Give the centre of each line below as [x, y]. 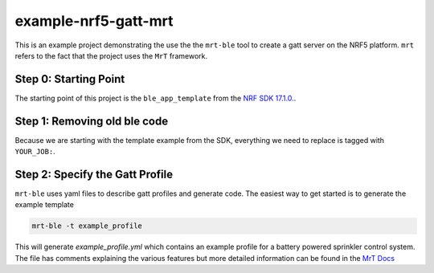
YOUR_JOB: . [35, 152]
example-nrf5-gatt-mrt [94, 21]
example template [44, 205]
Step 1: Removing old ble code [92, 121]
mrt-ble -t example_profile [87, 226]
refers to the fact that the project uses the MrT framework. [111, 55]
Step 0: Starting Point [70, 79]
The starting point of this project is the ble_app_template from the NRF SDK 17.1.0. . [156, 98]
